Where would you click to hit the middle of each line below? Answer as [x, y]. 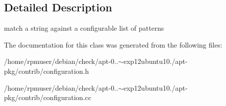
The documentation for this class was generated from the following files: [113, 44]
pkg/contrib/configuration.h [47, 71]
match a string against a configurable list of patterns [84, 28]
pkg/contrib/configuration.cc [48, 97]
